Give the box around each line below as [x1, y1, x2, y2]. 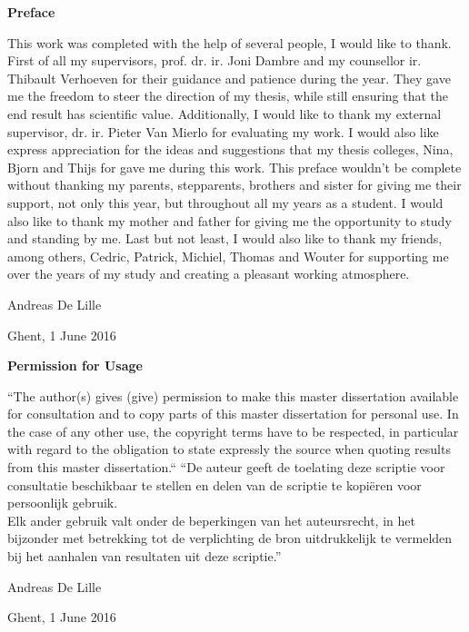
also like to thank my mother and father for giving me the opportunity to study [7, 211, 452, 230]
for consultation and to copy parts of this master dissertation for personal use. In [7, 404, 459, 423]
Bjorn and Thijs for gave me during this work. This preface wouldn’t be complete [7, 157, 462, 176]
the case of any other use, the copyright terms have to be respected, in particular [7, 421, 459, 440]
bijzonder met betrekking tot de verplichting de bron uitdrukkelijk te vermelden [7, 528, 453, 548]
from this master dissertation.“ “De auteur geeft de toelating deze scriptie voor [7, 458, 445, 477]
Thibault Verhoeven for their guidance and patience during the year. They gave [7, 68, 451, 87]
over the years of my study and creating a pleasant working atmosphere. [7, 264, 410, 283]
